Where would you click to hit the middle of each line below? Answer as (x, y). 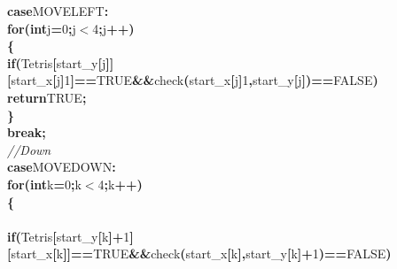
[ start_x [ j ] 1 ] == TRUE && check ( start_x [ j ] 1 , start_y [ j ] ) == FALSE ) (193, 80)
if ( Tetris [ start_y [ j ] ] (61, 62)
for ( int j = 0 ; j (42, 28)
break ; (27, 132)
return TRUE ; (47, 97)
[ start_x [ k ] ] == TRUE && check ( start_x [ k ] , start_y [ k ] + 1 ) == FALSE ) (199, 254)
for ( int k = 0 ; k (44, 184)
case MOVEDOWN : (62, 167)
